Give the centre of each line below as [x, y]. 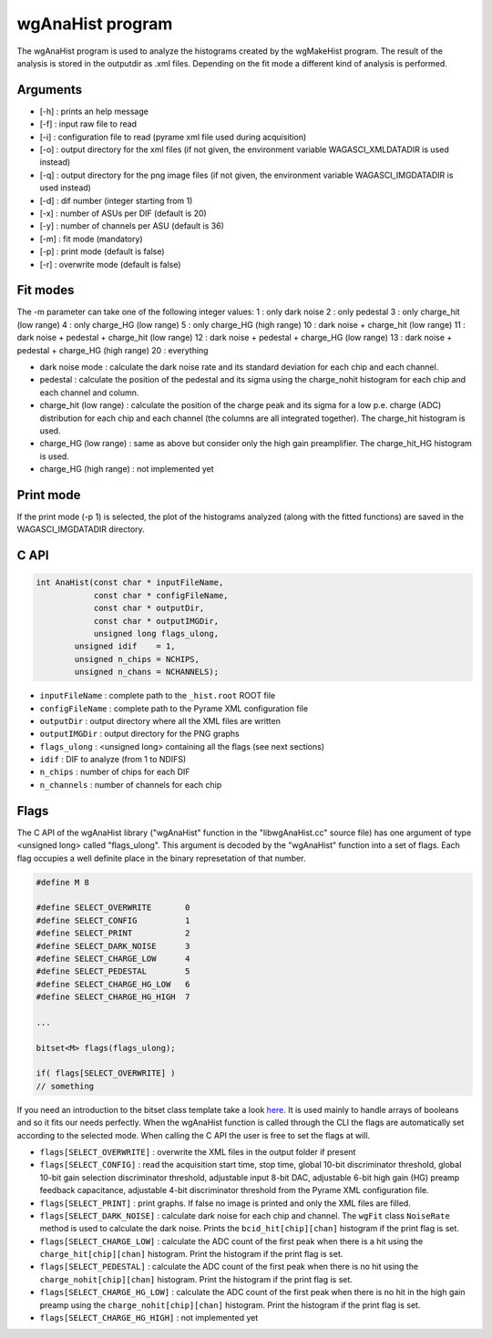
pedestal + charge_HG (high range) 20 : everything [113, 350]
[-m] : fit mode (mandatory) [91, 239]
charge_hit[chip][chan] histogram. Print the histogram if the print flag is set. [191, 1254]
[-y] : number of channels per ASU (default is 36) [132, 226]
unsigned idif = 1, [125, 646]
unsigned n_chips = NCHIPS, [137, 659]
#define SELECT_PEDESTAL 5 [113, 971]
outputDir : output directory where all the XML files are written [160, 720]
